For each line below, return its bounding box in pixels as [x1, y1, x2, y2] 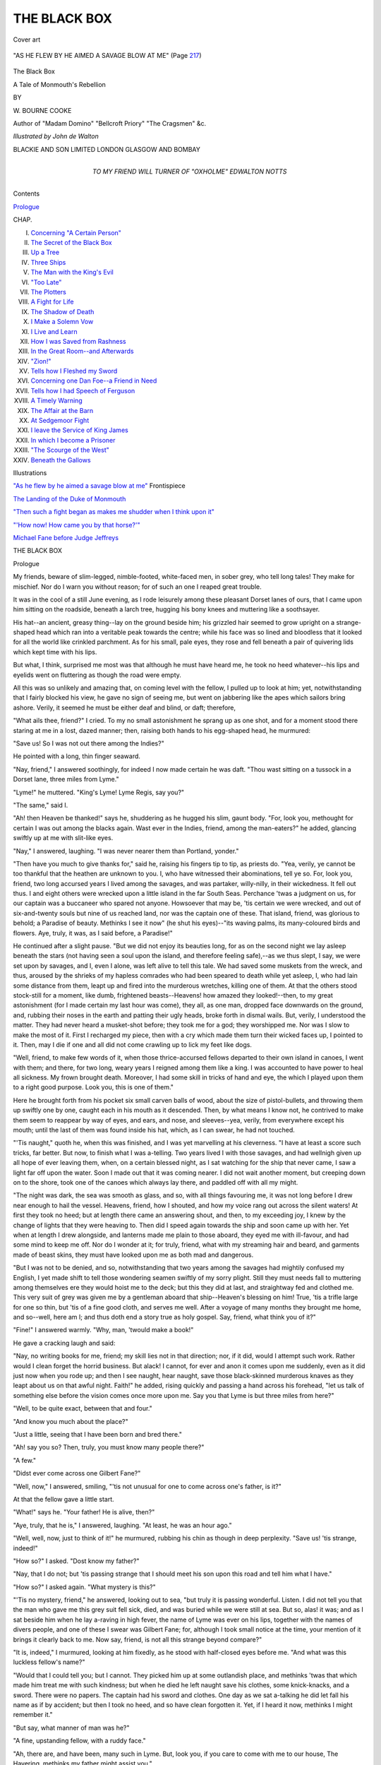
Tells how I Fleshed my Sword [30, 367, 118, 376]
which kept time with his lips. [13, 647, 97, 656]
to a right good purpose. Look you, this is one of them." [13, 1083, 174, 1091]
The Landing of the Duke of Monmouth [13, 494, 126, 503]
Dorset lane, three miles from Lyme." [13, 775, 119, 784]
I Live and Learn [30, 327, 78, 335]
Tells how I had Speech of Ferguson [30, 386, 135, 395]
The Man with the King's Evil [30, 268, 114, 277]
